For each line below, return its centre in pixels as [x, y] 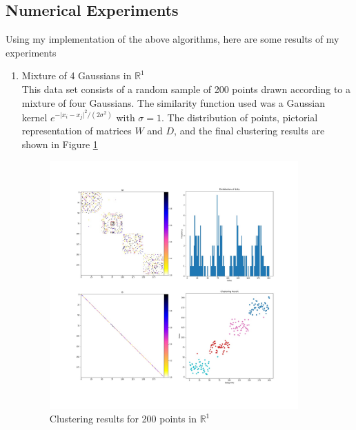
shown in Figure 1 [60, 144]
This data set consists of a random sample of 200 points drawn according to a [186, 89]
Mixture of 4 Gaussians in [77, 75]
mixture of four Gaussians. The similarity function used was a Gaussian [174, 102]
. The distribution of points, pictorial [240, 117]
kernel [34, 117]
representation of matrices [77, 131]
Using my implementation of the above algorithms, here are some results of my [172, 39]
